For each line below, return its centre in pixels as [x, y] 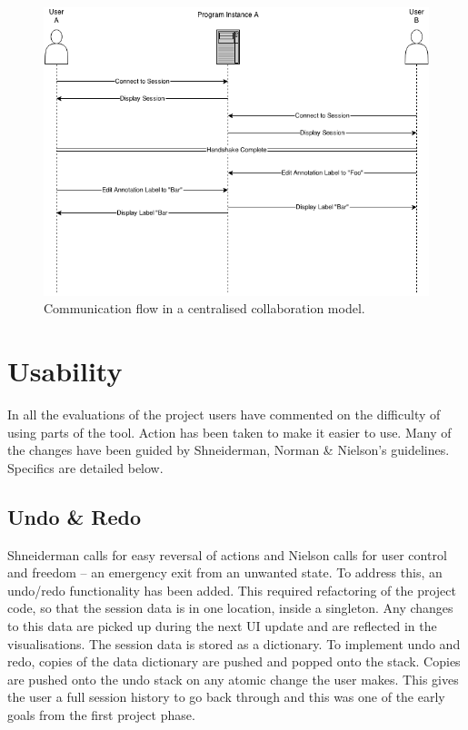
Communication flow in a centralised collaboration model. [204, 308]
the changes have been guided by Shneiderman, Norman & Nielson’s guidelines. [229, 450]
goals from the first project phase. [101, 714]
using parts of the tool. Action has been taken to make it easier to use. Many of [229, 432]
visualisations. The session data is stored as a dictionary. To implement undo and [234, 643]
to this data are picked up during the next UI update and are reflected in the [222, 625]
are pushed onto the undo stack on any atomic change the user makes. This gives [233, 679]
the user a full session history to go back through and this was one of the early [226, 697]
